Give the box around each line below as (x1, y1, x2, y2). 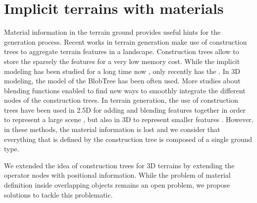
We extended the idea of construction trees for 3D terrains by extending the (4, 160, 235, 170)
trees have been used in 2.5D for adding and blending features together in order (4, 104, 246, 115)
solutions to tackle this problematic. (4, 189, 113, 200)
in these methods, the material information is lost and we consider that (4, 124, 220, 135)
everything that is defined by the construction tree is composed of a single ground (4, 134, 253, 144)
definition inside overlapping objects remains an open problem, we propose (4, 180, 230, 190)
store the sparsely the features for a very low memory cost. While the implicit (4, 56, 240, 66)
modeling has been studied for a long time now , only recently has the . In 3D (4, 66, 240, 76)
